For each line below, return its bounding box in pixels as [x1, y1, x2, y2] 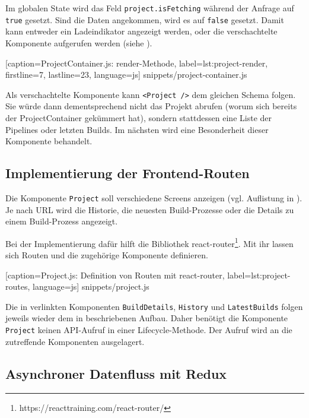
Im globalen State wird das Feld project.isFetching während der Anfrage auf [5, 2, 294, 14]
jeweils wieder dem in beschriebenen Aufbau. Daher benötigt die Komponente [5, 312, 288, 324]
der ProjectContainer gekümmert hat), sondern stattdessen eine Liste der [5, 111, 272, 123]
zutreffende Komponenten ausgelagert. [5, 335, 145, 347]
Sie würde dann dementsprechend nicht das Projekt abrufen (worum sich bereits [5, 100, 297, 112]
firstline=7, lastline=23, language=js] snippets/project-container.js [5, 68, 247, 81]
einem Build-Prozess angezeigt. [5, 215, 118, 227]
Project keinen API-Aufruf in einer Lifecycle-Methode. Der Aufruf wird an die [5, 324, 292, 336]
